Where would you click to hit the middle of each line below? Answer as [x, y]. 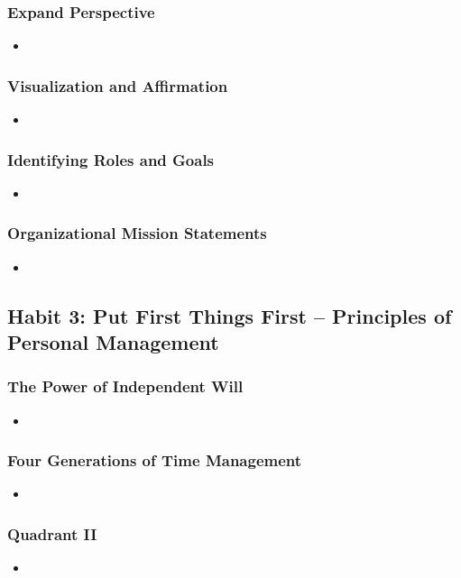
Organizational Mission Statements [137, 233]
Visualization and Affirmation [118, 85]
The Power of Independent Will [125, 386]
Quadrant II [52, 533]
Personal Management [113, 342]
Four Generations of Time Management [155, 460]
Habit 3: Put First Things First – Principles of [230, 315]
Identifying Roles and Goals [111, 159]
